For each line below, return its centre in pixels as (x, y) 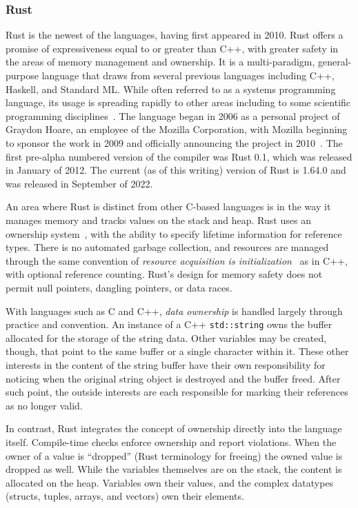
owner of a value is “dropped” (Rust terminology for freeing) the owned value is (174, 455)
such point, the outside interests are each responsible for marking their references (177, 392)
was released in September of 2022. (79, 183)
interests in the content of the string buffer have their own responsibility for (166, 364)
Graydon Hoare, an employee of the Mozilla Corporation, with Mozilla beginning (177, 129)
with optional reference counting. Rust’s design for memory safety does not (164, 274)
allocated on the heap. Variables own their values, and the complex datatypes (170, 482)
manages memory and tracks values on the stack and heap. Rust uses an (158, 220)
